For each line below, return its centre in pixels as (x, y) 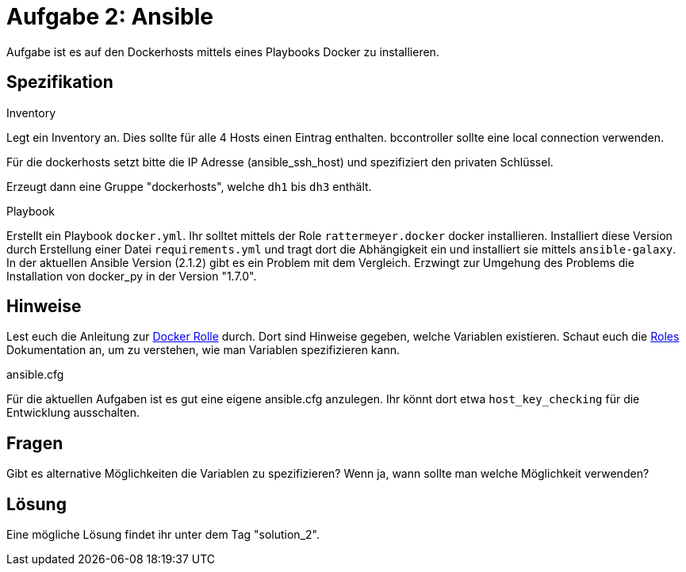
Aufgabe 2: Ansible (110, 17)
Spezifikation (60, 82)
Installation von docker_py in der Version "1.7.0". (132, 276)
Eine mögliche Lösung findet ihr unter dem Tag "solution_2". (163, 535)
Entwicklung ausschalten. (73, 413)
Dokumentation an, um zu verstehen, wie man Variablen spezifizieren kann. (203, 350)
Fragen (35, 443)
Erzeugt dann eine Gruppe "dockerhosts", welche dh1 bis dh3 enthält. (189, 186)
